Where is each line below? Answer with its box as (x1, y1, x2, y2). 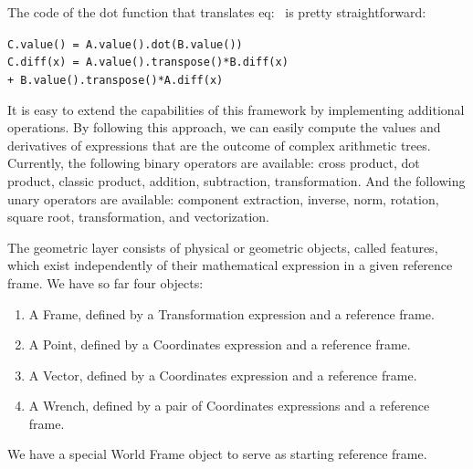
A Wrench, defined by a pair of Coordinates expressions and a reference (28, 396, 430, 415)
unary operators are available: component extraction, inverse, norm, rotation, (7, 189, 439, 208)
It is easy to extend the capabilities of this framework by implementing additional (7, 99, 465, 119)
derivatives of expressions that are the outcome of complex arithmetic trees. (7, 135, 431, 154)
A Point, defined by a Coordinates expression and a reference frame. (28, 335, 411, 354)
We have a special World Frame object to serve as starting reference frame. (7, 444, 427, 464)
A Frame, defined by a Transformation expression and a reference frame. (28, 304, 435, 323)
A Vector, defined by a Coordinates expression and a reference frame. (28, 365, 417, 384)
